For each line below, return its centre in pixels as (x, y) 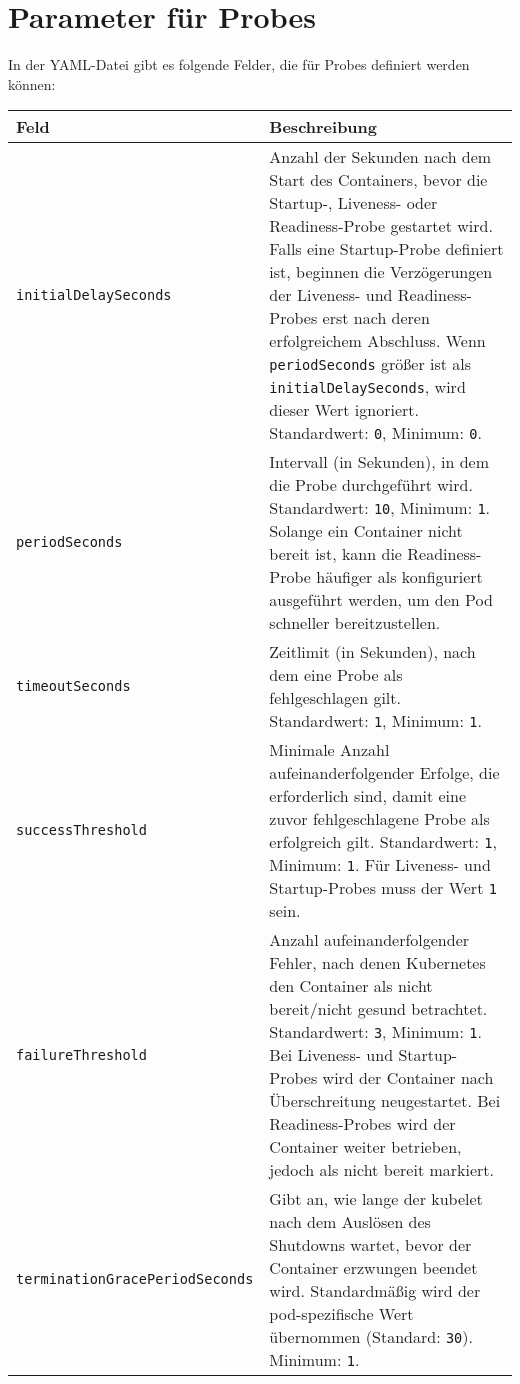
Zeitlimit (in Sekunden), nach (372, 652)
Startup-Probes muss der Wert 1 (383, 888)
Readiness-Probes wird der (362, 1124)
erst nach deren (376, 318)
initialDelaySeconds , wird (367, 387)
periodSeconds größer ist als (370, 364)
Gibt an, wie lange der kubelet (376, 1199)
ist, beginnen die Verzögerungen (381, 272)
